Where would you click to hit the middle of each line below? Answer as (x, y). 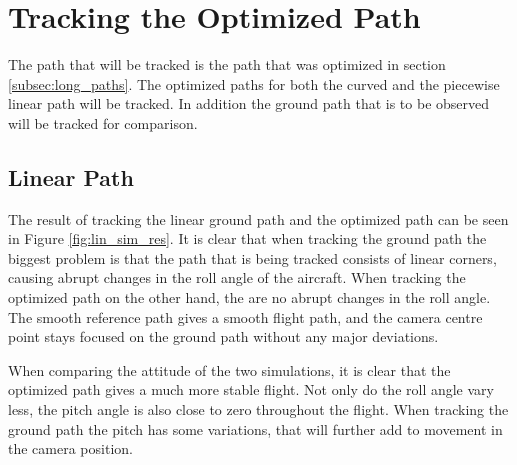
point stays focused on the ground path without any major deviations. (223, 336)
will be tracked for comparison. (103, 122)
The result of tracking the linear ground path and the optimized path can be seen (258, 218)
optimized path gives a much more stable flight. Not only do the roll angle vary (251, 389)
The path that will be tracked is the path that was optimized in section (227, 64)
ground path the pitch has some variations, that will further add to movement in (255, 428)
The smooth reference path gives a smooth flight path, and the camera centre (245, 316)
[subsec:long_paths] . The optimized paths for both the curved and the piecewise (254, 83)
